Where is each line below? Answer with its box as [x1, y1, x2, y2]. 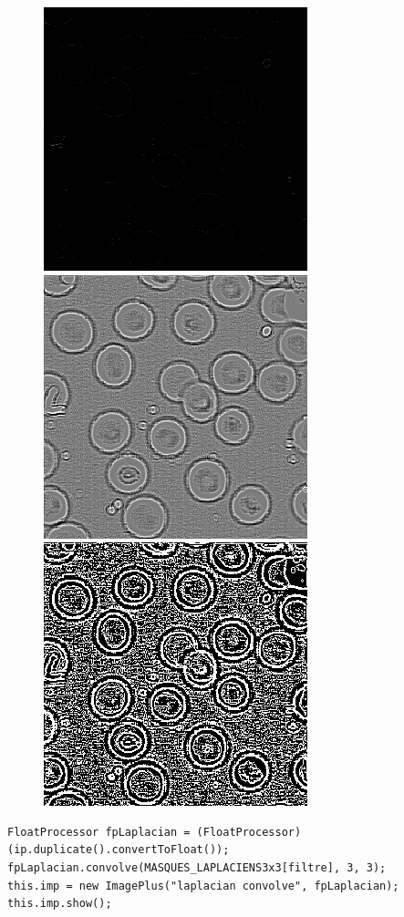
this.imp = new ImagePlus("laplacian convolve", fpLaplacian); [7, 879, 399, 892]
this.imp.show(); [7, 897, 112, 911]
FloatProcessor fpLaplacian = [7, 825, 191, 839]
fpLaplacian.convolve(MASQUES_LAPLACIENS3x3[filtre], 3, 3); [7, 860, 387, 874]
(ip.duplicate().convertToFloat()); [7, 843, 230, 857]
